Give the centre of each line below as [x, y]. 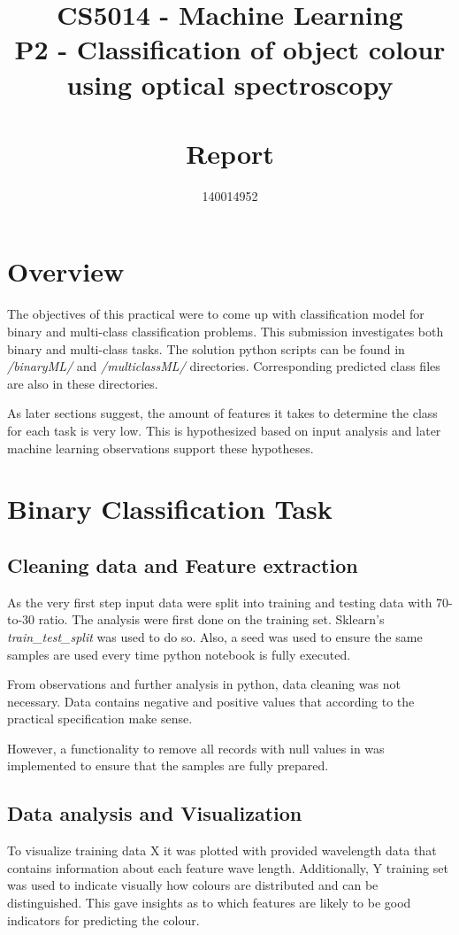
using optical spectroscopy [230, 84]
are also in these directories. [83, 383]
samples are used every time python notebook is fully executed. [179, 654]
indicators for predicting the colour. [103, 920]
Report [230, 153]
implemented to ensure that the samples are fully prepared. [168, 765]
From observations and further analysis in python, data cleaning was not [204, 684]
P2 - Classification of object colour [230, 49]
